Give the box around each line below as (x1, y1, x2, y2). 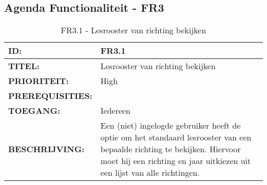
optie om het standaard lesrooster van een (100, 131, 252, 143)
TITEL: (8, 60, 40, 72)
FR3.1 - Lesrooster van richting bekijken (61, 24, 206, 36)
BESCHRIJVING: (8, 143, 85, 155)
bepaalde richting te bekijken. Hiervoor (100, 143, 241, 155)
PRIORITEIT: (8, 75, 69, 87)
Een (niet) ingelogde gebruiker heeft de (100, 119, 241, 132)
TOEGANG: (8, 105, 61, 117)
